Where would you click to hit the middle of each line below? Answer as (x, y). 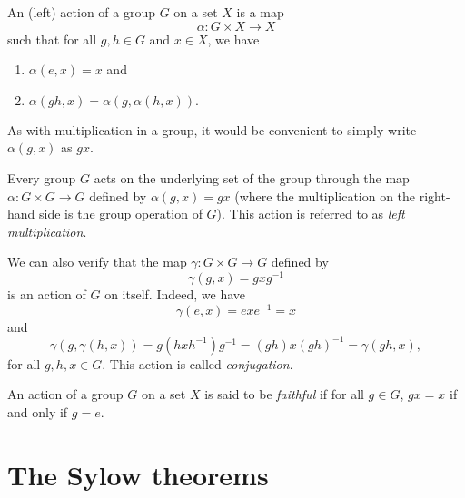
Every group (42, 177)
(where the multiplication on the (325, 195)
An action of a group (65, 394)
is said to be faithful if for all (284, 394)
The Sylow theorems (138, 474)
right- (435, 195)
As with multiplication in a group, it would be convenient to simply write (212, 129)
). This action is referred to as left (311, 214)
